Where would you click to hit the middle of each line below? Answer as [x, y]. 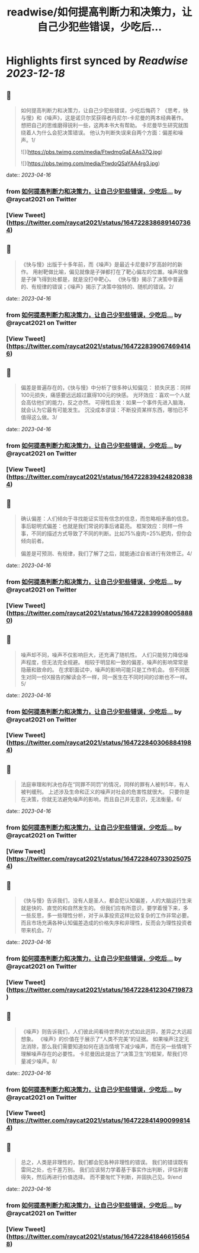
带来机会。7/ [36, 930]
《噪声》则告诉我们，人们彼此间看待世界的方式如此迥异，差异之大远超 [106, 1031]
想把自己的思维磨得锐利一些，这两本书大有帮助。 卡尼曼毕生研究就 [102, 125]
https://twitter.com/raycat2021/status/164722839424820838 [100, 477]
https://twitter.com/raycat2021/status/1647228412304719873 [101, 989]
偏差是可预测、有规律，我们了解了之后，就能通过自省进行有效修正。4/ [106, 553]
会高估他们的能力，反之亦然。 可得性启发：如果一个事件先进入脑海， [104, 403]
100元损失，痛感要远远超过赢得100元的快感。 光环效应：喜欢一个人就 [105, 395]
